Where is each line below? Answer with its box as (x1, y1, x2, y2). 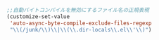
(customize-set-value (6, 13, 70, 20)
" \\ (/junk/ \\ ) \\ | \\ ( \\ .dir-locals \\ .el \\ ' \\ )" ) (9, 26, 152, 33)
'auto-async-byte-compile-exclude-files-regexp (9, 20, 152, 27)
